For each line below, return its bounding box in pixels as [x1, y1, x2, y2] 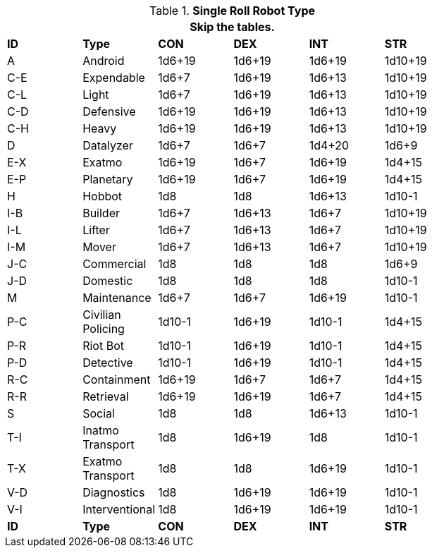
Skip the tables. [190, 20, 275, 34]
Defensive [82, 104, 136, 119]
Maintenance [82, 291, 152, 305]
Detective [82, 355, 133, 370]
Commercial [82, 257, 147, 271]
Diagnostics [82, 485, 145, 499]
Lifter [82, 223, 110, 237]
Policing [82, 322, 125, 336]
